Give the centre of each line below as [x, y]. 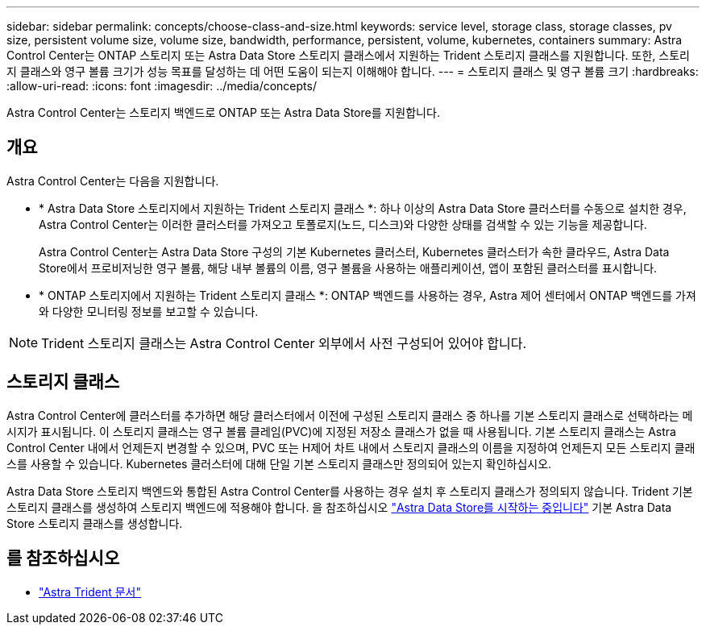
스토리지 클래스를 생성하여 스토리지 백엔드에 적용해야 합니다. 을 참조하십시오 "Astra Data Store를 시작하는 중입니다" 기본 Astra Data [339, 507]
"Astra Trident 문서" [90, 592]
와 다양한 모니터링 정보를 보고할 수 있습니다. [149, 311]
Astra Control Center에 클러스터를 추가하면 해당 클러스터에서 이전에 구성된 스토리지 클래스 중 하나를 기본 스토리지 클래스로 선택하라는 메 [350, 415]
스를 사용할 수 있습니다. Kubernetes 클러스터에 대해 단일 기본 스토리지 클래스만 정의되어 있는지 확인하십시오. [279, 463]
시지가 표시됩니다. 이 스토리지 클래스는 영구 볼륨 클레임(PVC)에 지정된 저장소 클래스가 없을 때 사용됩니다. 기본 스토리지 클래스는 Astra [341, 431]
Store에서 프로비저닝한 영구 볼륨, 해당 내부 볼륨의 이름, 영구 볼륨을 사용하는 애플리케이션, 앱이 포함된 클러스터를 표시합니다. [348, 268]
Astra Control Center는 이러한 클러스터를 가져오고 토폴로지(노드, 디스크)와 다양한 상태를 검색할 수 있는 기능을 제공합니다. [343, 224]
